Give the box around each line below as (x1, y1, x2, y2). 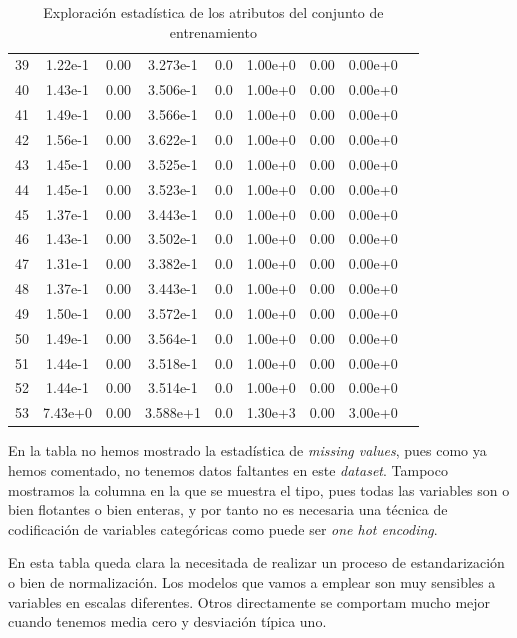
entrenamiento (169, 21, 257, 42)
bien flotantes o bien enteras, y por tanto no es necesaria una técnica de (8, 499, 448, 520)
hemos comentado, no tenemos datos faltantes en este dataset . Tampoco (8, 459, 448, 480)
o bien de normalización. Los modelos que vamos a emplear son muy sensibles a (8, 571, 496, 592)
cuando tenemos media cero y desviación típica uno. (8, 611, 327, 632)
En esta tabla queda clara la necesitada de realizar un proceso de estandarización (8, 552, 505, 573)
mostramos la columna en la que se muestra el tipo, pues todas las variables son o (8, 479, 510, 500)
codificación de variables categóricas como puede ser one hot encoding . (8, 518, 438, 539)
